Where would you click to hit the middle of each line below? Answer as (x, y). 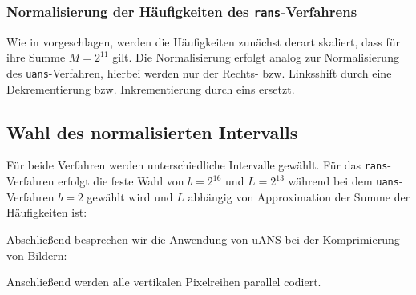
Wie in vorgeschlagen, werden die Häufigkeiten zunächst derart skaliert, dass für (204, 41)
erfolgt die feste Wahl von (121, 181)
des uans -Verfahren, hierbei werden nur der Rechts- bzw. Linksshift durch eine (199, 72)
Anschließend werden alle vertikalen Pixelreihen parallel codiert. (164, 282)
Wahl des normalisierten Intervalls (152, 132)
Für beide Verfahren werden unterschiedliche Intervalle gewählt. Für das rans (197, 165)
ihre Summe (36, 57)
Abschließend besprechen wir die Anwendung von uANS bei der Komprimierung (203, 239)
